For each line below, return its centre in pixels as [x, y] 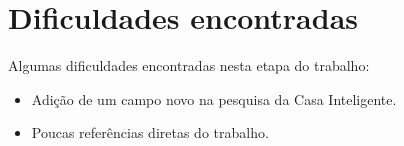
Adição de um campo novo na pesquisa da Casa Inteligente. [214, 98]
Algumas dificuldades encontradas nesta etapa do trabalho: [189, 65]
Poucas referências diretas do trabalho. [150, 132]
